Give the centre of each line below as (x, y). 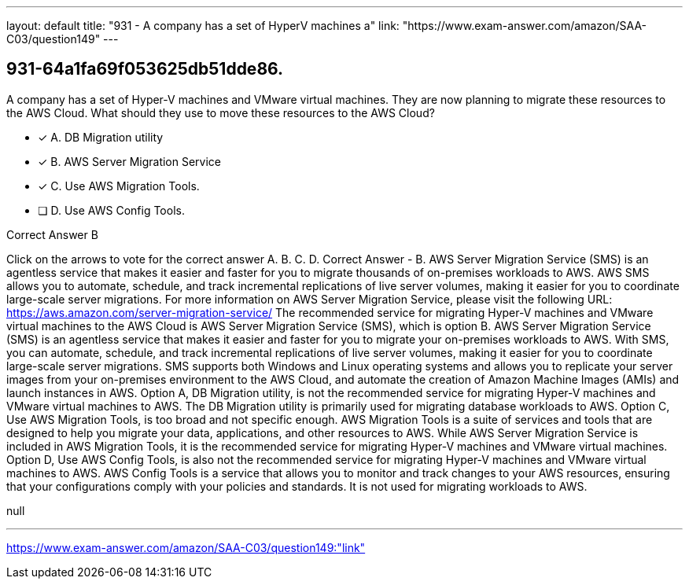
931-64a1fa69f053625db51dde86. (145, 69)
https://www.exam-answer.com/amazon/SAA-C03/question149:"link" (186, 547)
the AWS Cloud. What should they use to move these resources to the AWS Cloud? (221, 112)
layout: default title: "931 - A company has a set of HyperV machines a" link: (203, 26)
